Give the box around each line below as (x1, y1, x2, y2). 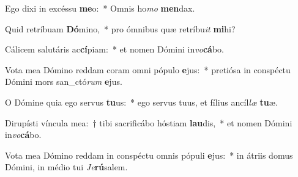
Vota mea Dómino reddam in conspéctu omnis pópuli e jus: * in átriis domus (5, 148, 293, 161)
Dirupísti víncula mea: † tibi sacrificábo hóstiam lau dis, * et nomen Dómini (5, 116, 292, 129)
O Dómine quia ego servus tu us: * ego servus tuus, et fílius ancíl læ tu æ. (5, 95, 278, 108)
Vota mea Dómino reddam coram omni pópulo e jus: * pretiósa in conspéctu (5, 63, 291, 76)
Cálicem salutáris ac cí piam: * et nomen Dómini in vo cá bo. (5, 43, 224, 56)
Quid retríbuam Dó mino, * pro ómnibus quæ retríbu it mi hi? (5, 22, 236, 35)
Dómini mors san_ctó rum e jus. (5, 75, 122, 88)
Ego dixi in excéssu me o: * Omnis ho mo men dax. (5, 2, 195, 14)
